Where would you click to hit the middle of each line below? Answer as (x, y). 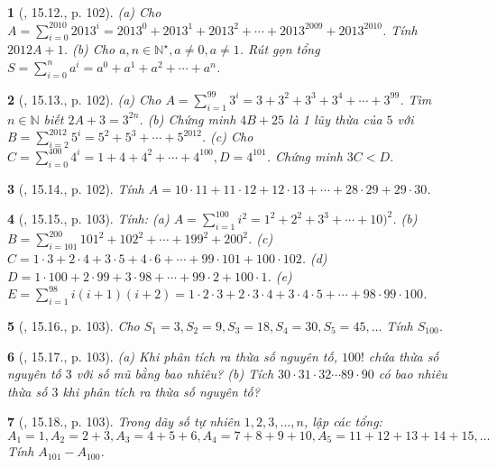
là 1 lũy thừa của (336, 119)
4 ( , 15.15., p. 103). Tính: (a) (88, 219)
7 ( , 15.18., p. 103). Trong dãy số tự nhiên (124, 421)
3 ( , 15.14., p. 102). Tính (76, 188)
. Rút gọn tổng (280, 49)
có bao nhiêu (413, 374)
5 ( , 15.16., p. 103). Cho (74, 325)
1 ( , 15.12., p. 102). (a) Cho (84, 12)
